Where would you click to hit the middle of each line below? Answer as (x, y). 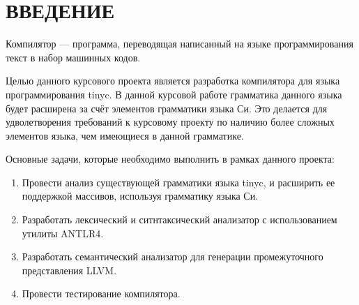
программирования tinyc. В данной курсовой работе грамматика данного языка (174, 94)
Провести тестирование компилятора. (101, 293)
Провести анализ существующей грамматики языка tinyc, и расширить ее (178, 182)
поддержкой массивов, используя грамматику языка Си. (140, 196)
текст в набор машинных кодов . (73, 57)
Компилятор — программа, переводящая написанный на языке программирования (179, 44)
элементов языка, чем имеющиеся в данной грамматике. (125, 135)
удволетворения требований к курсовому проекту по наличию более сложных (170, 122)
